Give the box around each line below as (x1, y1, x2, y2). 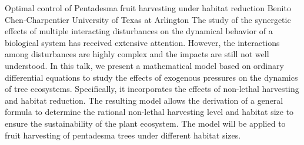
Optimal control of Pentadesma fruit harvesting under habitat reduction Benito (5, 2, 291, 14)
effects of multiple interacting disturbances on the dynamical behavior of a (5, 25, 273, 37)
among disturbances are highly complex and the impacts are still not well (5, 48, 269, 60)
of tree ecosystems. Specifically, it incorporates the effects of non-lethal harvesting (5, 83, 299, 95)
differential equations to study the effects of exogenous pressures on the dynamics (5, 71, 298, 83)
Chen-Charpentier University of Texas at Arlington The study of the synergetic (5, 13, 291, 25)
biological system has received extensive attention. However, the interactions (5, 36, 280, 48)
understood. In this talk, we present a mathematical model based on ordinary (5, 59, 284, 71)
